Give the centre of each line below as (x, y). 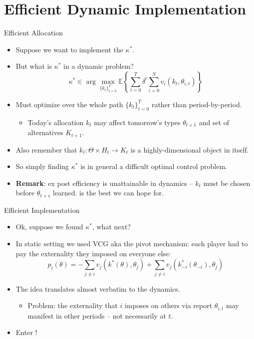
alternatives (45, 132)
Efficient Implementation (42, 210)
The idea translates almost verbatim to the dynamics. (98, 288)
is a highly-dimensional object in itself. (190, 149)
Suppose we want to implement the (69, 49)
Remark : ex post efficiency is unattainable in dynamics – (104, 183)
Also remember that (46, 149)
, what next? (111, 227)
